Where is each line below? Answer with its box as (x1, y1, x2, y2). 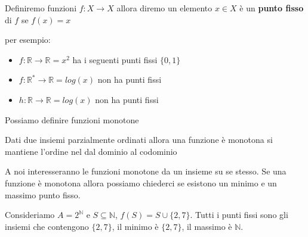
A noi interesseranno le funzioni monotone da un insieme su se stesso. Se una (5, 165, 287, 177)
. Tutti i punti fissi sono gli (190, 208, 288, 221)
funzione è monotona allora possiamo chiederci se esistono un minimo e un (5, 176, 277, 189)
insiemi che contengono (5, 220, 89, 232)
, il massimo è (181, 220, 232, 232)
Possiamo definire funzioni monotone (5, 113, 139, 126)
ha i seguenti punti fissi (72, 53, 158, 66)
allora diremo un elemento (116, 2, 212, 14)
